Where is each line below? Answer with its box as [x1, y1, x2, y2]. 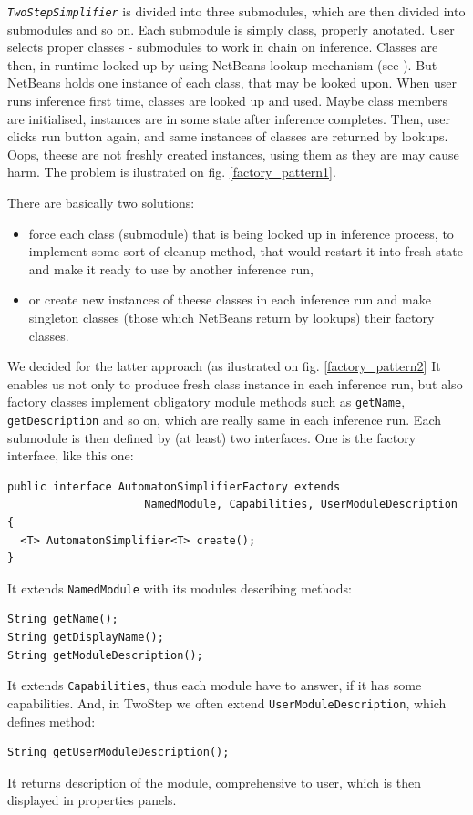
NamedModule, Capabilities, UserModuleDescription [144, 498, 458, 511]
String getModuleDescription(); [7, 648, 203, 662]
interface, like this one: [7, 446, 134, 465]
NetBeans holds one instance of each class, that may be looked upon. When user [7, 73, 457, 92]
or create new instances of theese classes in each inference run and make [28, 290, 431, 309]
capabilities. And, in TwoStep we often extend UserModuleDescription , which [7, 693, 447, 712]
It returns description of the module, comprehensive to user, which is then [7, 772, 422, 791]
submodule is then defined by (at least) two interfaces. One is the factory [7, 428, 416, 447]
